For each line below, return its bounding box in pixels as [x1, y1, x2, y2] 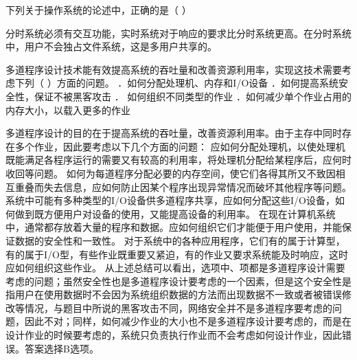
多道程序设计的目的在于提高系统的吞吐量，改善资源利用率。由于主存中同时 [5, 126, 342, 140]
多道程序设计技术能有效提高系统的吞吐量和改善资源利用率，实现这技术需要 [5, 62, 342, 76]
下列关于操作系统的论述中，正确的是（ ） [5, 3, 192, 16]
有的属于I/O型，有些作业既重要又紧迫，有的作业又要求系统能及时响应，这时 [5, 247, 348, 261]
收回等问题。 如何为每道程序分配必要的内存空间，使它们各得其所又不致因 [5, 166, 336, 180]
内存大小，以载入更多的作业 [5, 102, 130, 117]
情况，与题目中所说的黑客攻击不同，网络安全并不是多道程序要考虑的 [24, 300, 332, 315]
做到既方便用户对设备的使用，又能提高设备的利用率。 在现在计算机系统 [14, 206, 336, 221]
